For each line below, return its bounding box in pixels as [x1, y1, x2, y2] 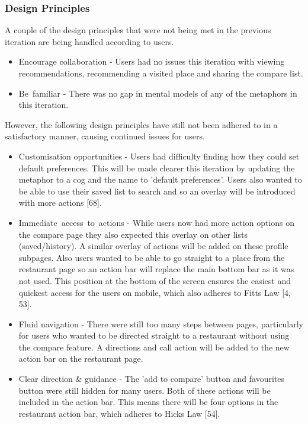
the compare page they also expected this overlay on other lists [18, 228, 248, 240]
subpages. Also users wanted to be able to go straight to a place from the [18, 251, 285, 263]
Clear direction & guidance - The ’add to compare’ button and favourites [18, 372, 285, 385]
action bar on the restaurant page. [18, 352, 143, 365]
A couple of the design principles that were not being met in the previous [5, 24, 271, 36]
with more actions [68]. [18, 196, 102, 209]
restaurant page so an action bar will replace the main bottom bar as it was [18, 263, 294, 275]
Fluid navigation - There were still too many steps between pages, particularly [18, 317, 303, 330]
